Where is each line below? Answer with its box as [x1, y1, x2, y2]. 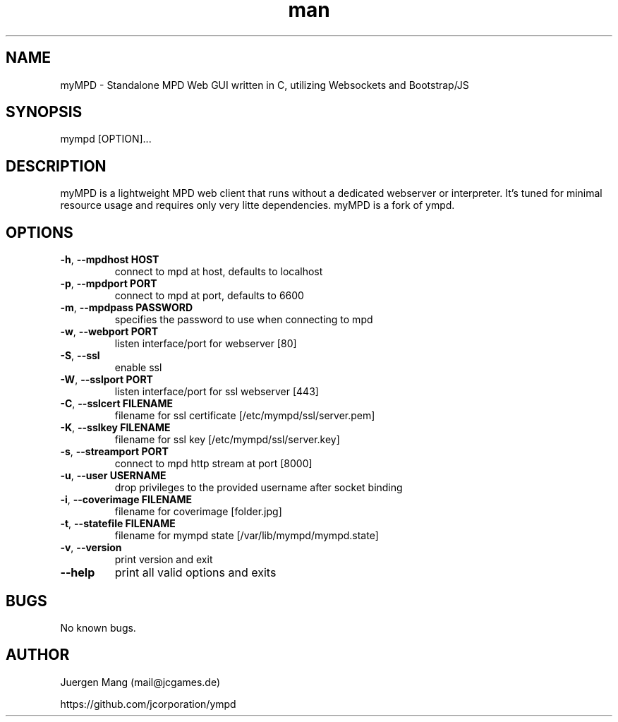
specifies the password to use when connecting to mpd [114, 313, 373, 326]
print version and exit [114, 553, 213, 566]
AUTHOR [6, 646, 70, 664]
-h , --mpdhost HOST [60, 253, 159, 266]
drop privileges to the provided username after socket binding [114, 481, 403, 494]
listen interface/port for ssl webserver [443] [114, 385, 319, 398]
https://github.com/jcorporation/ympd [60, 697, 236, 710]
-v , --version [60, 541, 122, 554]
